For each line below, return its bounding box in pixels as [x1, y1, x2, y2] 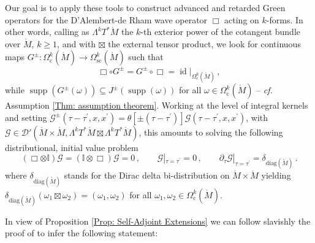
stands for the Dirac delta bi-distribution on [64, 169, 230, 182]
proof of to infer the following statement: [5, 226, 158, 239]
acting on [224, 13, 259, 26]
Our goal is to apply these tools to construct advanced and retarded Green [5, 1, 286, 13]
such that [128, 50, 164, 63]
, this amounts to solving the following [139, 125, 283, 138]
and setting [5, 110, 47, 123]
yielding [261, 169, 291, 182]
